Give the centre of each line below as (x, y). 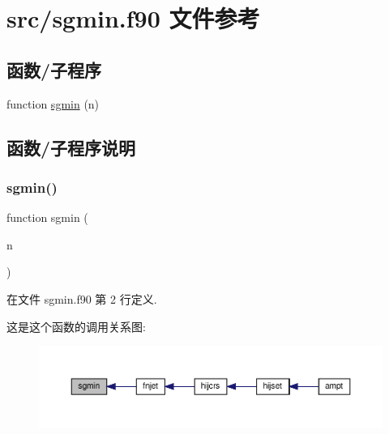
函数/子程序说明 (71, 147)
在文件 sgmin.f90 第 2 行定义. (82, 298)
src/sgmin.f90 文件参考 (133, 18)
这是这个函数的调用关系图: (76, 326)
